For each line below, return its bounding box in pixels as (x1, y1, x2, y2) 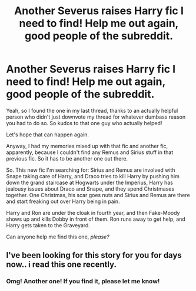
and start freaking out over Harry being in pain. (6, 198, 120, 205)
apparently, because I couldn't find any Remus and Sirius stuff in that (6, 149, 174, 156)
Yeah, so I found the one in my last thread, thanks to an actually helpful (6, 107, 178, 114)
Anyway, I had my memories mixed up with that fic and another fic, (6, 142, 168, 149)
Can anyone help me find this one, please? (6, 233, 110, 240)
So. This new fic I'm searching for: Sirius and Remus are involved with (6, 166, 175, 174)
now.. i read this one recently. (6, 260, 117, 270)
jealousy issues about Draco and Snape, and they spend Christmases (6, 185, 175, 192)
